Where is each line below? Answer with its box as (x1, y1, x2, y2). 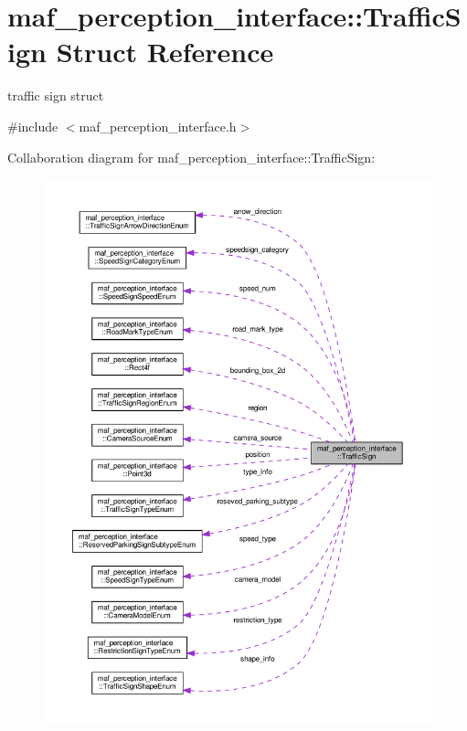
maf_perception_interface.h (79, 116, 237, 135)
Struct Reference (56, 33, 274, 70)
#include (7, 116, 58, 135)
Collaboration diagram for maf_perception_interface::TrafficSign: (7, 147, 376, 166)
